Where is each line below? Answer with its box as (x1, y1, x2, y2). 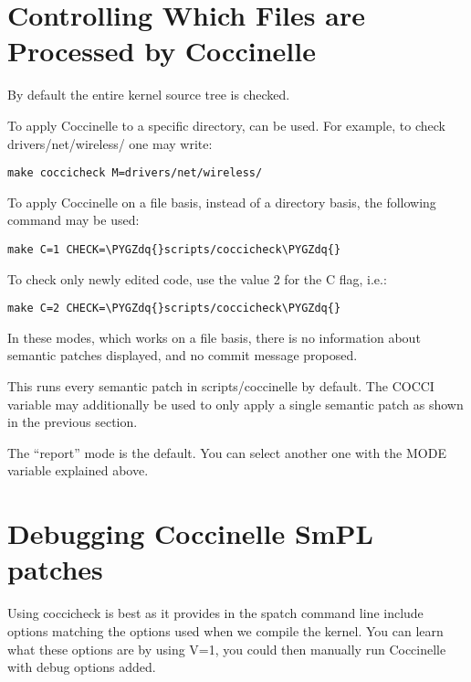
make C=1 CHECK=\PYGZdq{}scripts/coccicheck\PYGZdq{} (7, 242, 341, 256)
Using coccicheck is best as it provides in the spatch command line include (7, 603, 424, 623)
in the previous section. (7, 412, 138, 432)
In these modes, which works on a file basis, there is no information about (7, 327, 421, 346)
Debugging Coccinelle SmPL (7, 515, 373, 552)
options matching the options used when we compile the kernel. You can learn (7, 621, 444, 640)
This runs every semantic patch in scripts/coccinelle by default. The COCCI (7, 377, 434, 396)
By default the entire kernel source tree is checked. (7, 85, 290, 104)
